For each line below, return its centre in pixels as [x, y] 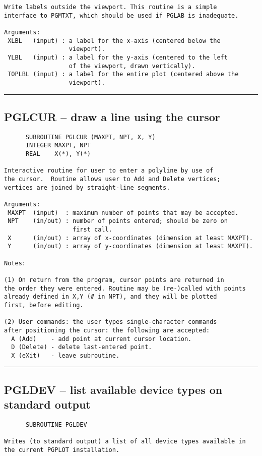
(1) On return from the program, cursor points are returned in [114, 280]
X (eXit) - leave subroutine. [65, 355]
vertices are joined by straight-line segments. [87, 187]
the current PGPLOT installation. [62, 450]
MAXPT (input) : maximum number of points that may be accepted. [123, 213]
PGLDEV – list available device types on [113, 389]
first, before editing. [44, 305]
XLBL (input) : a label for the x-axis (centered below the [114, 41]
